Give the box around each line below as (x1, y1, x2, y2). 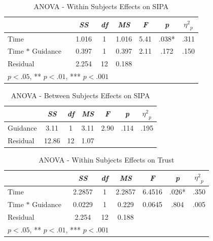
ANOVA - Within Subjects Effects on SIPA (33, 1, 169, 11)
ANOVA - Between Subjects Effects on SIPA (11, 90, 150, 101)
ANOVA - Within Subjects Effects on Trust (39, 154, 174, 165)
